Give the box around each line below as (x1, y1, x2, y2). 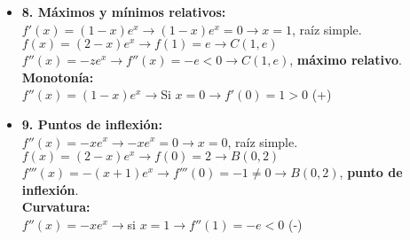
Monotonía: (21, 67, 94, 86)
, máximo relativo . (289, 50, 402, 69)
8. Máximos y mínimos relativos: (21, 3, 226, 20)
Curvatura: (21, 197, 91, 216)
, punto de (339, 163, 403, 182)
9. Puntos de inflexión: (21, 114, 162, 133)
